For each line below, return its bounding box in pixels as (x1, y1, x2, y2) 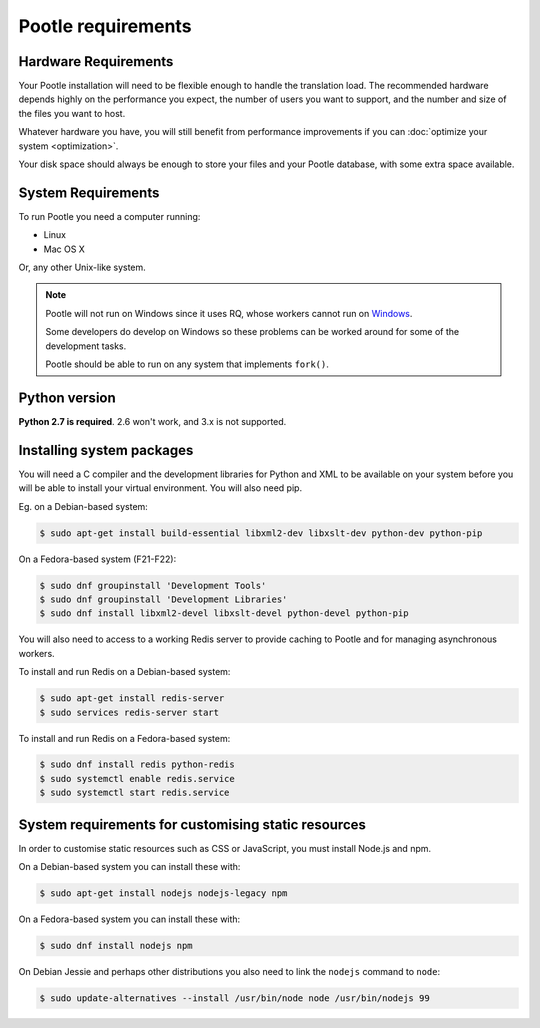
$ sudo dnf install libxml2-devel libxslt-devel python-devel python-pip (39, 608, 409, 619)
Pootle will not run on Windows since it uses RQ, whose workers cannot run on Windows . (45, 307, 413, 319)
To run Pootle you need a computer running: (18, 210, 201, 222)
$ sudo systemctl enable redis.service (39, 773, 235, 784)
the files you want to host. (18, 107, 126, 119)
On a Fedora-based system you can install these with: (18, 913, 241, 925)
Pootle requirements (18, 15, 192, 37)
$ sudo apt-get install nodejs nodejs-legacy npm (39, 888, 288, 899)
